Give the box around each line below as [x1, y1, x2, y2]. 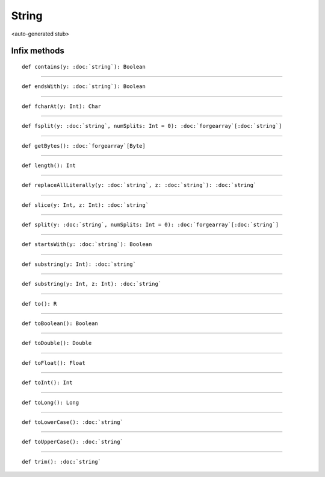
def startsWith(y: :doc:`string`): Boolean [22, 241, 152, 248]
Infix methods [11, 46, 64, 56]
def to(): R [22, 300, 57, 307]
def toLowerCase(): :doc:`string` [22, 419, 123, 425]
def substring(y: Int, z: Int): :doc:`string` [22, 280, 162, 288]
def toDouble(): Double [22, 340, 92, 347]
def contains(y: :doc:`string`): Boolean [22, 63, 146, 70]
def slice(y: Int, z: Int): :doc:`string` [22, 201, 149, 208]
